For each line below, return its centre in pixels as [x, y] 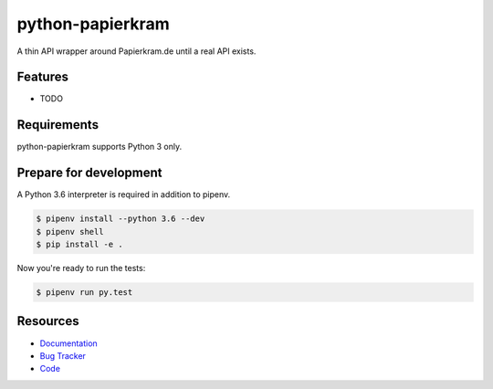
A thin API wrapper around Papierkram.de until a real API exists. [136, 51]
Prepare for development [89, 173]
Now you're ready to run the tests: [81, 268]
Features [42, 77]
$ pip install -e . [79, 245]
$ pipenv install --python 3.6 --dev [121, 219]
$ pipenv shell [70, 231]
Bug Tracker [63, 355]
